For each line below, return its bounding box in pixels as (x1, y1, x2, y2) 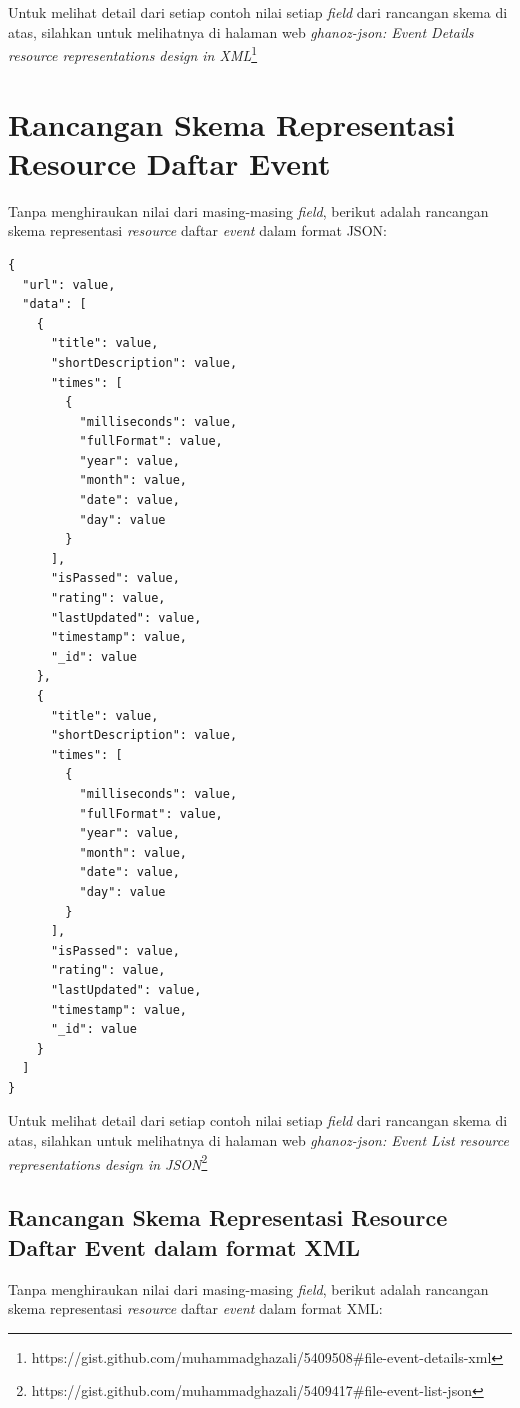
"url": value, (22, 277, 116, 292)
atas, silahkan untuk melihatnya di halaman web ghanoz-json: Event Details (8, 21, 474, 42)
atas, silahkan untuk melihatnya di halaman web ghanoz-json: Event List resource (8, 1130, 509, 1151)
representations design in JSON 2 (8, 1150, 208, 1174)
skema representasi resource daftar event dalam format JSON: (8, 220, 387, 241)
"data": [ (22, 297, 87, 312)
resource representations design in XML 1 (8, 42, 258, 65)
